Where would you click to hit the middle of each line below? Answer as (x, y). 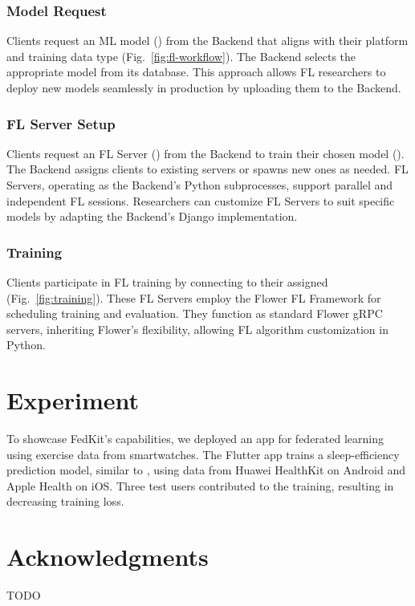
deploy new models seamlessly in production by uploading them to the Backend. (204, 87)
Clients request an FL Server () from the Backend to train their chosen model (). (205, 153)
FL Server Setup (61, 123)
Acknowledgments (108, 557)
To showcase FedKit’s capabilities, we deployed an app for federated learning (195, 439)
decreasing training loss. (65, 501)
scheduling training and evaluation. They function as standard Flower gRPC (195, 313)
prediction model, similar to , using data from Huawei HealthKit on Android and (206, 470)
